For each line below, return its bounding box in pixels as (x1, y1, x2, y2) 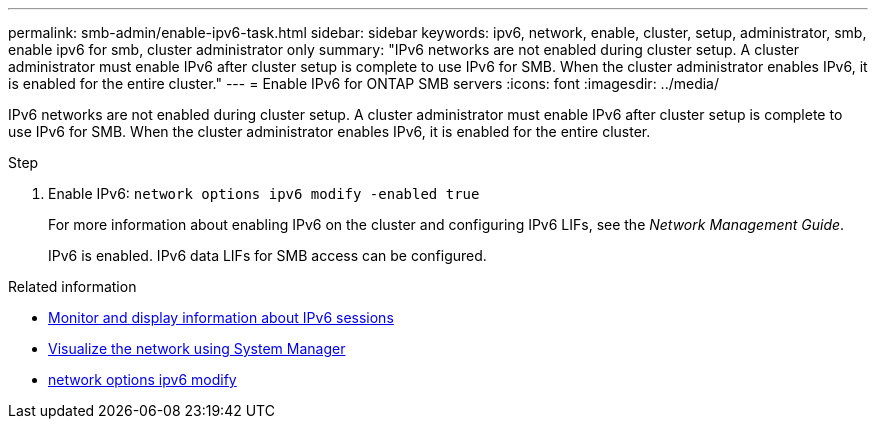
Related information (8, 278, 137, 295)
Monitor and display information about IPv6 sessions (48, 309, 394, 326)
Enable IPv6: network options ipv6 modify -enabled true (48, 185, 480, 202)
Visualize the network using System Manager (48, 340, 346, 357)
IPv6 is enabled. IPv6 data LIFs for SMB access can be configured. (48, 247, 487, 264)
